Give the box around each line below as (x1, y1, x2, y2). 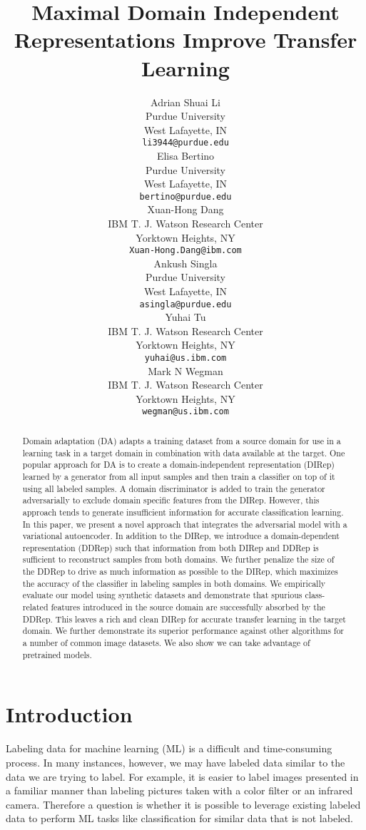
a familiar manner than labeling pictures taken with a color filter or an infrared (6, 783, 353, 798)
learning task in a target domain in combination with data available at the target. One (22, 446, 345, 458)
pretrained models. (22, 648, 92, 660)
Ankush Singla (153, 255, 218, 270)
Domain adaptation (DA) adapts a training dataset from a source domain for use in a (22, 434, 341, 446)
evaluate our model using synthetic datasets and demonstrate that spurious (22, 589, 303, 601)
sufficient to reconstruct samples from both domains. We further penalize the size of (22, 553, 335, 565)
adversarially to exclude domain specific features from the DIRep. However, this (22, 494, 320, 506)
